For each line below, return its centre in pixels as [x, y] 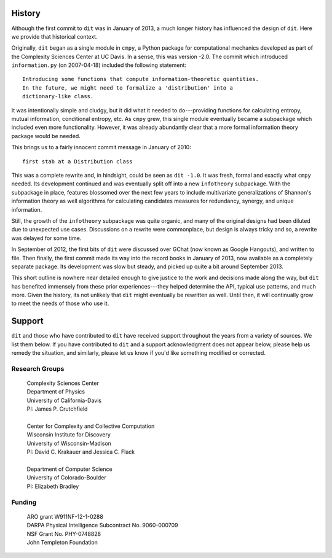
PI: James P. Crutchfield [57, 409]
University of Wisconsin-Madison [69, 443]
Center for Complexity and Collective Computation [91, 426]
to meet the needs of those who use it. [60, 303]
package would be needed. [46, 136]
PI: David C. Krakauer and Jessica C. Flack [81, 452]
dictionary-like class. [58, 96]
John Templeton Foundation [62, 542]
